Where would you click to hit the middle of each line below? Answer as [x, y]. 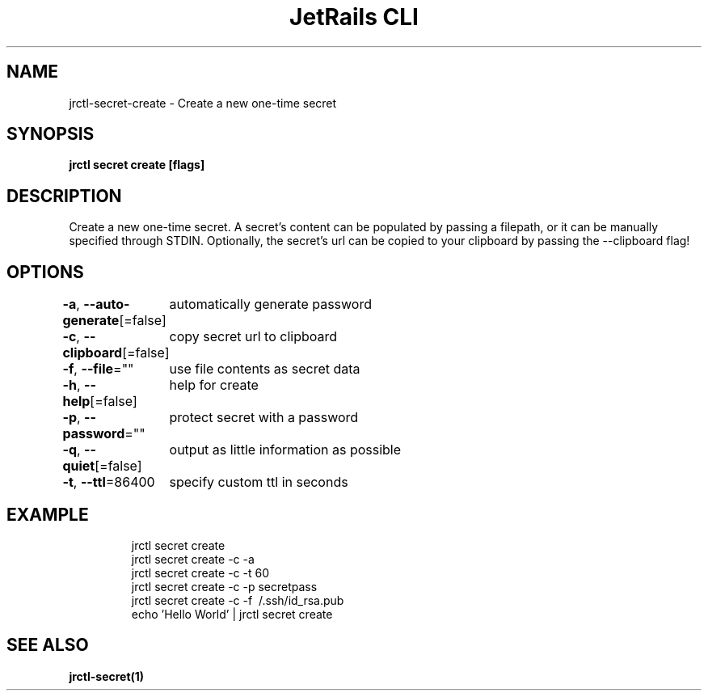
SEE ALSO [48, 645]
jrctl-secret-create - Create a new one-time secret [203, 103]
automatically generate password [270, 304]
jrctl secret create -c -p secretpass [224, 586]
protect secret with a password [264, 418]
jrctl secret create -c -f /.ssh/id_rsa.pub [238, 600]
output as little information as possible [285, 450]
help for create [214, 385]
